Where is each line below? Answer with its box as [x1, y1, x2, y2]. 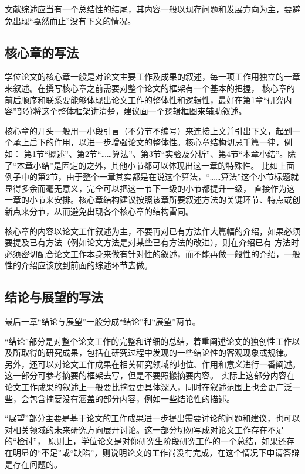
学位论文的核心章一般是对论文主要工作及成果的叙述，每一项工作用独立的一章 [5, 70, 300, 83]
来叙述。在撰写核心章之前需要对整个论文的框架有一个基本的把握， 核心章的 [5, 81, 295, 94]
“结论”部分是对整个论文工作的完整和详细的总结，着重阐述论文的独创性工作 [5, 335, 292, 347]
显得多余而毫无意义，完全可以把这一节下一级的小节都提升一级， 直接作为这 [5, 182, 295, 194]
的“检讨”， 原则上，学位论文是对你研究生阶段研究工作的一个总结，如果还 [5, 435, 286, 447]
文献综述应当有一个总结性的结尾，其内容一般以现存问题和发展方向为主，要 [5, 3, 292, 15]
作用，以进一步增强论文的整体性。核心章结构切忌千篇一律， [53, 136, 284, 148]
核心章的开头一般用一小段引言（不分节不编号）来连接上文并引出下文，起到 [5, 124, 292, 137]
